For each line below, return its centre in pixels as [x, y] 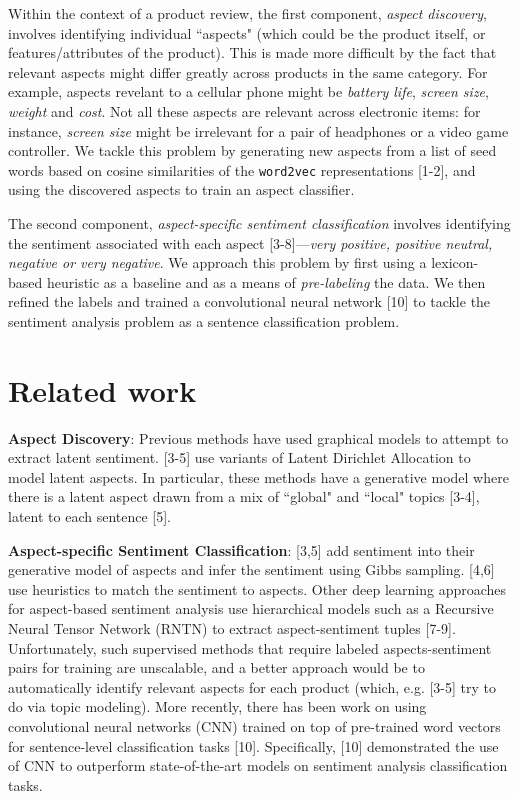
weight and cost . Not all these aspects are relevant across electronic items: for [244, 110]
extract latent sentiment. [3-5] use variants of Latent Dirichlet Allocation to [239, 457]
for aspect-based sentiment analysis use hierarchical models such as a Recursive [251, 608]
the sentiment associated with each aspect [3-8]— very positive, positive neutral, [250, 242]
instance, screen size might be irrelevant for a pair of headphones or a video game [258, 130]
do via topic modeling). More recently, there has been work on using [217, 706]
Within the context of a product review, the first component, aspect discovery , [247, 13]
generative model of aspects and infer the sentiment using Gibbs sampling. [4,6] [251, 569]
